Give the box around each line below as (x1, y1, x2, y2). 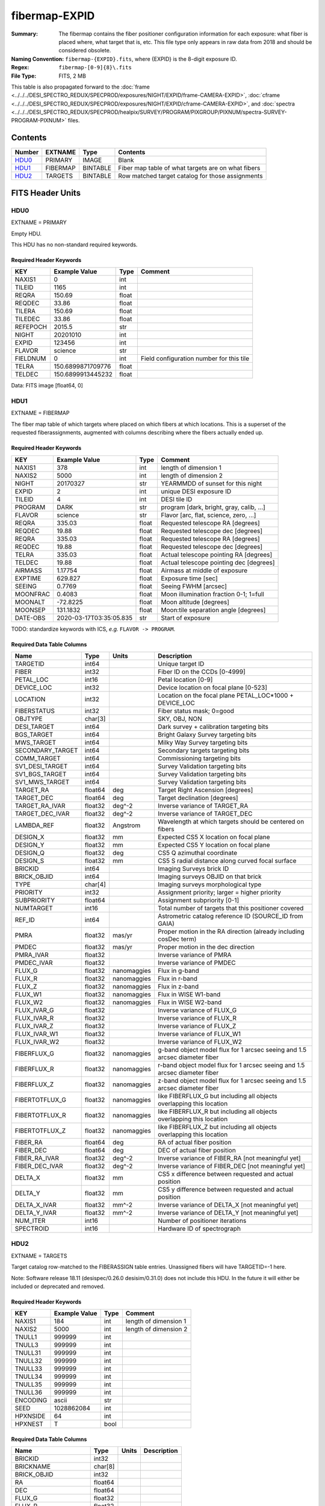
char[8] (93, 1463, 115, 1471)
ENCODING (14, 1396, 48, 1405)
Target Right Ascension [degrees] (157, 786, 253, 794)
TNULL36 (14, 1389, 42, 1397)
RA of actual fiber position (157, 1139, 232, 1146)
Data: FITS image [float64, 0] (11, 382, 84, 389)
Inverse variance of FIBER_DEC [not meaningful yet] (157, 1162, 305, 1170)
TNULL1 (14, 1333, 37, 1342)
